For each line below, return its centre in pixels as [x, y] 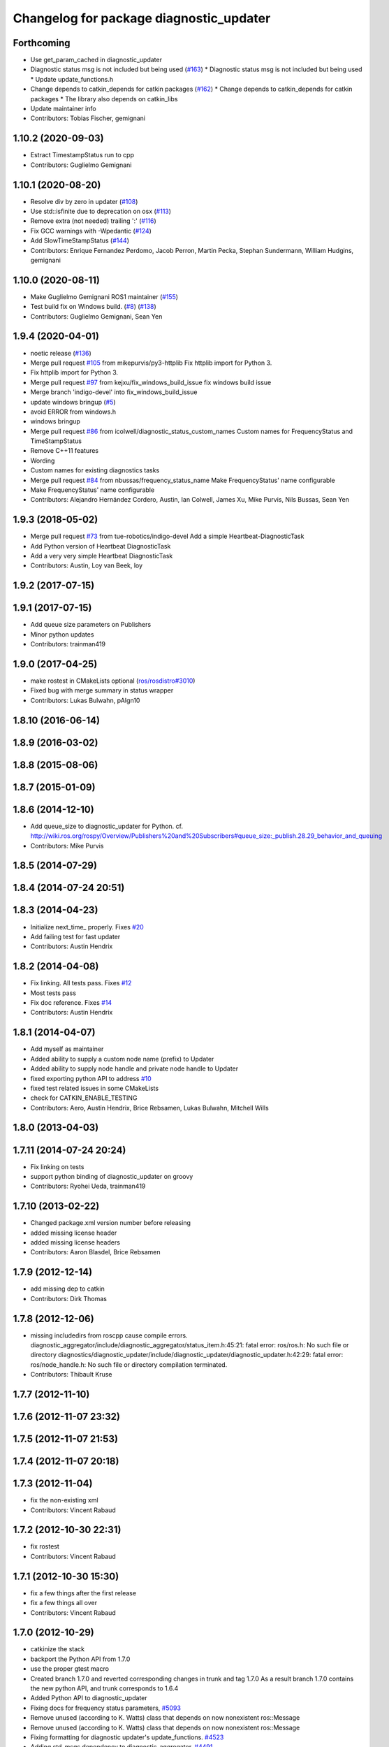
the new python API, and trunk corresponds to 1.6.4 [104, 1688]
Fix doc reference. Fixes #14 [71, 1003]
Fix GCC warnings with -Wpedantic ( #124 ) [91, 231]
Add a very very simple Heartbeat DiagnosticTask [102, 556]
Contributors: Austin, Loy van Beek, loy [87, 565]
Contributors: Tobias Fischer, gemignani [88, 118]
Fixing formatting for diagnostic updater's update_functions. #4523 [127, 1737]
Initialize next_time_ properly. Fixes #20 [87, 927]
